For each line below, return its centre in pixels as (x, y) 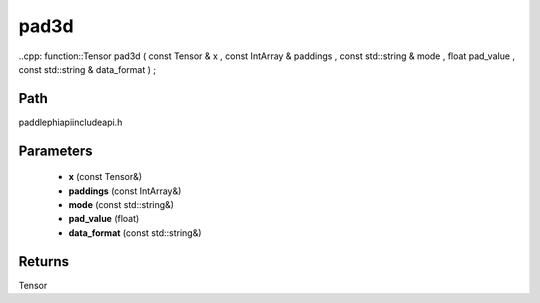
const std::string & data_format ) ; (87, 69)
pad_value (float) (104, 219)
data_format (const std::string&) (135, 232)
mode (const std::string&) (121, 205)
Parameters (55, 150)
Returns (44, 261)
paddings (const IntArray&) (125, 191)
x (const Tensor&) (105, 177)
